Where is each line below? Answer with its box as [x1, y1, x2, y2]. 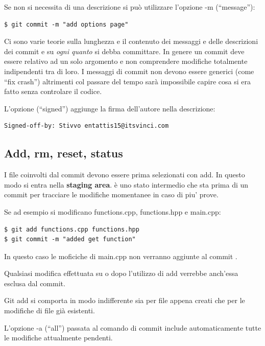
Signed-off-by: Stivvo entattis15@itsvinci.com [4, 122, 169, 130]
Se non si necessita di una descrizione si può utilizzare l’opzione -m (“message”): [4, 2, 255, 12]
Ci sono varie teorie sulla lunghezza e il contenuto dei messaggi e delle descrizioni [4, 36, 258, 47]
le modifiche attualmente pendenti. [4, 332, 113, 343]
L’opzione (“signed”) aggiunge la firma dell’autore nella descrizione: [4, 103, 215, 113]
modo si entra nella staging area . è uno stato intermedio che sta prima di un [4, 179, 249, 190]
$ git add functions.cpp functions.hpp [4, 225, 139, 233]
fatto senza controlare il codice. [4, 86, 102, 97]
